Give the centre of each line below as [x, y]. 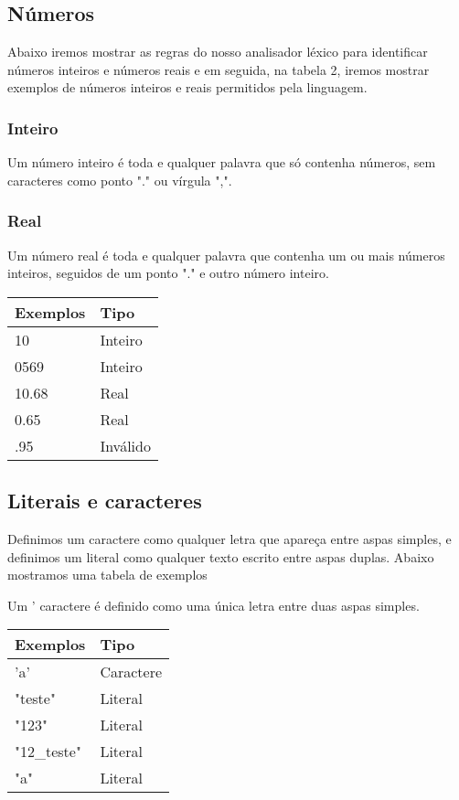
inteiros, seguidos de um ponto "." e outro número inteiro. [168, 273]
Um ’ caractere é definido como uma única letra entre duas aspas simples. [213, 605]
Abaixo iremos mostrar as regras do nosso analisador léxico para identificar [218, 52]
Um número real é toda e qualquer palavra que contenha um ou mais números [226, 255]
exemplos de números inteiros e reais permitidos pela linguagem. [187, 87]
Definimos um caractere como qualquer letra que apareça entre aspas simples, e [229, 539]
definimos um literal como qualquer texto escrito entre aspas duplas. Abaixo [221, 556]
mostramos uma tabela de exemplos [107, 575]
